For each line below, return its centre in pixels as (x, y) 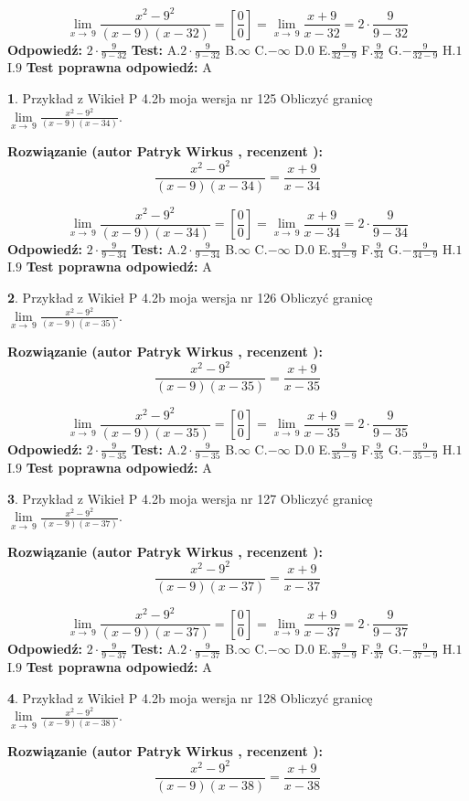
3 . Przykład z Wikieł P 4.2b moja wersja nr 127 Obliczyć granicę (190, 498)
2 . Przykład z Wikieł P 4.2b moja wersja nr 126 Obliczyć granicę (190, 298)
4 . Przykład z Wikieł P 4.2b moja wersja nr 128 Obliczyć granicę (190, 697)
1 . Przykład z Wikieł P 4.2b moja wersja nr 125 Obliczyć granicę (190, 97)
